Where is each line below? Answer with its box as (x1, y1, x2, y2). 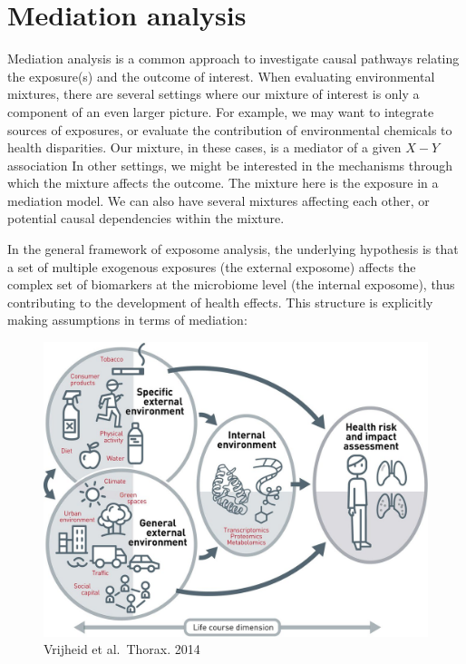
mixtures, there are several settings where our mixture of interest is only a (7, 84, 420, 103)
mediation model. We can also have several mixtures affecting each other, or (7, 190, 430, 210)
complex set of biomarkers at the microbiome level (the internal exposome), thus (7, 275, 455, 294)
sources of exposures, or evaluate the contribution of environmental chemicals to (7, 120, 452, 139)
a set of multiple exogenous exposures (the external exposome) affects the (7, 257, 416, 276)
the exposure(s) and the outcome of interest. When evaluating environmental (7, 66, 435, 85)
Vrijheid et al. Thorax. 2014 (44, 640, 200, 659)
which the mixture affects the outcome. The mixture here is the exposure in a (7, 173, 439, 192)
